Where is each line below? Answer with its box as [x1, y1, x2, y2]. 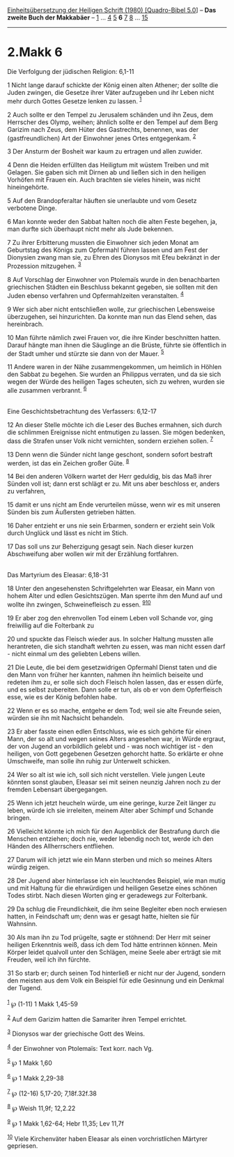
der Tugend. [7, 983, 42, 992]
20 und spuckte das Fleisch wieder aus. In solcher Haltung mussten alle [7, 634, 214, 643]
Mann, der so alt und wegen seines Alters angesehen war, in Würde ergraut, [7, 734, 226, 742]
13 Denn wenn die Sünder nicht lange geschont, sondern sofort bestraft [7, 450, 213, 458]
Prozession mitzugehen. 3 [7, 261, 81, 270]
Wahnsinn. [7, 919, 38, 927]
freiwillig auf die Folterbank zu [7, 621, 94, 629]
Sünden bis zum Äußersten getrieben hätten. [7, 508, 136, 516]
